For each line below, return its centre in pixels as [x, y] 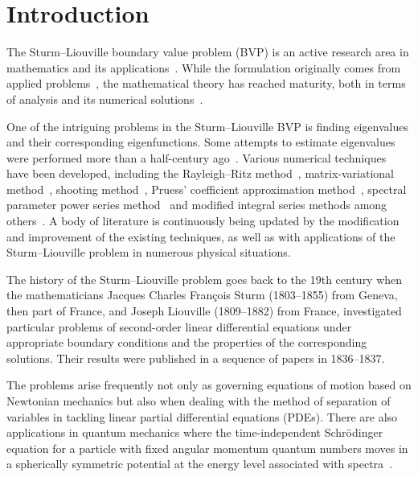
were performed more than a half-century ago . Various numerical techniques [197, 157]
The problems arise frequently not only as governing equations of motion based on [209, 385]
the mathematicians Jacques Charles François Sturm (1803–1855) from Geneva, [202, 295]
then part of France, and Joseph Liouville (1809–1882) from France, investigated [204, 311]
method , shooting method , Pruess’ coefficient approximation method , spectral [207, 189]
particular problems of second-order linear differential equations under [179, 326]
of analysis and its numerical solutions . [105, 99]
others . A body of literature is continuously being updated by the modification [203, 221]
